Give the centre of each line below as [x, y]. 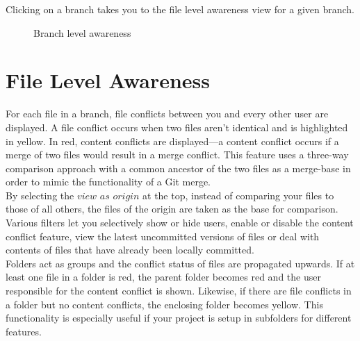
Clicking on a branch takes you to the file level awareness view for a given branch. [180, 9]
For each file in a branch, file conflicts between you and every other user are [167, 114]
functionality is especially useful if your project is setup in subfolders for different [179, 318]
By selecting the [40, 195]
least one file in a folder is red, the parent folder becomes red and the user [163, 277]
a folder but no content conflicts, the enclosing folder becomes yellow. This [164, 304]
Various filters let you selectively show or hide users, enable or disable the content [180, 223]
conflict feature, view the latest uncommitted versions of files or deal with [163, 236]
